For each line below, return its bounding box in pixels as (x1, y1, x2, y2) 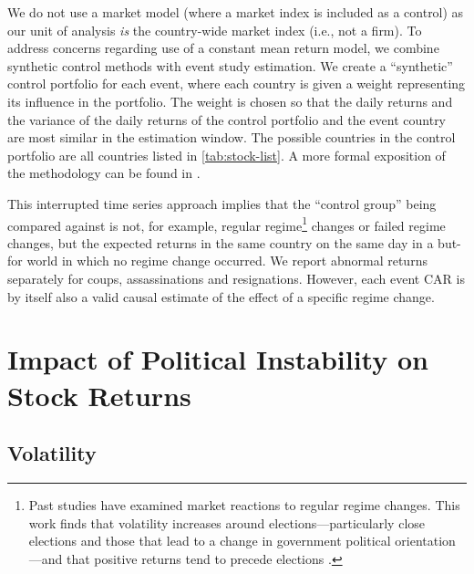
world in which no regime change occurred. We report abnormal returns (26, 251, 428, 270)
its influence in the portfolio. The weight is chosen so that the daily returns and (7, 91, 453, 110)
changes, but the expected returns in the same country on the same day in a (7, 233, 434, 252)
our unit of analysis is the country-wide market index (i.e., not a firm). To (7, 20, 422, 39)
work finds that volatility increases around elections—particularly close (28, 513, 426, 532)
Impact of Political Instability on (7, 340, 428, 378)
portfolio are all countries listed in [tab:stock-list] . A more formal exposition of (7, 145, 446, 164)
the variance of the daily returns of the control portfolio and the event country (7, 110, 447, 129)
